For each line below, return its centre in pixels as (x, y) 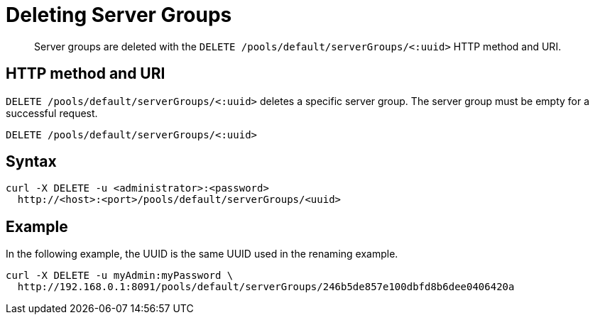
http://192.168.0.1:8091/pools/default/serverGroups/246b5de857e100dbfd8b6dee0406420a (266, 287)
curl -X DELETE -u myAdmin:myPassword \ (120, 276)
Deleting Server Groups (119, 15)
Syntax (31, 162)
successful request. (52, 113)
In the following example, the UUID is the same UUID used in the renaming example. (202, 254)
